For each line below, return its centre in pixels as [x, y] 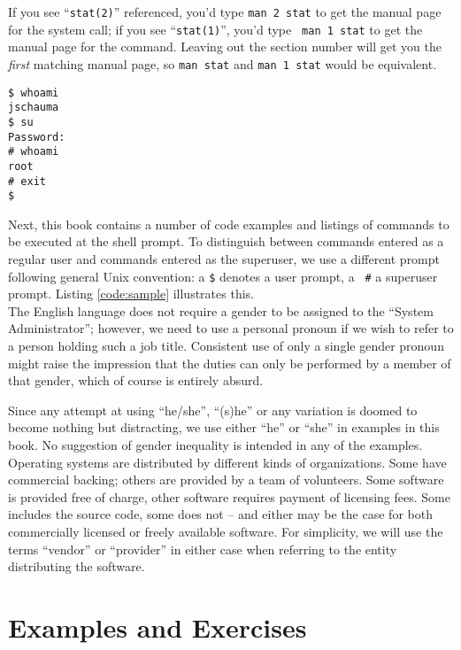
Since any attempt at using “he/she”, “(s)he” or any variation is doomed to [213, 410]
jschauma [34, 108]
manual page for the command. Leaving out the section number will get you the [225, 46]
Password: [37, 137]
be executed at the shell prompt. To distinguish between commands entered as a [226, 241]
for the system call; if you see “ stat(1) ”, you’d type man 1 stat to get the [215, 29]
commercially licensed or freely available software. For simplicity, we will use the [226, 531]
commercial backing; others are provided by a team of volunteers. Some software [226, 480]
